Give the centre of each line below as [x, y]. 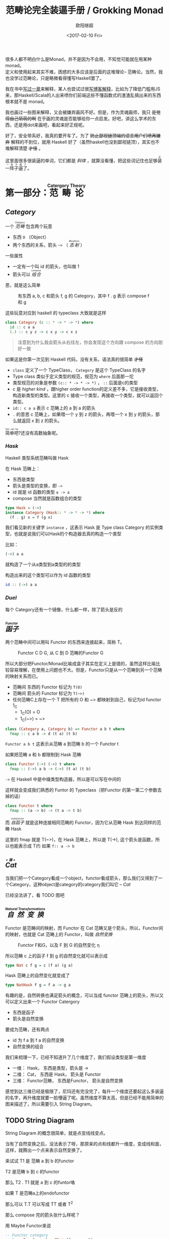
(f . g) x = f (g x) [31, 517]
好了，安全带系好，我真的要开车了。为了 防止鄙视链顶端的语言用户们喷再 [81, 135]
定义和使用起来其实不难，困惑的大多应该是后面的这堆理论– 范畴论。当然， [82, 72]
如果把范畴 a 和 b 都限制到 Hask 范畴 [43, 755]
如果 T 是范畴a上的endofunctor [37, 1193]
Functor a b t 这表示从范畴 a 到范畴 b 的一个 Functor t [62, 744]
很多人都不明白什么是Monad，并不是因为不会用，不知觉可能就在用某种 [78, 59]
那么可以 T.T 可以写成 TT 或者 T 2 [39, 1204]
